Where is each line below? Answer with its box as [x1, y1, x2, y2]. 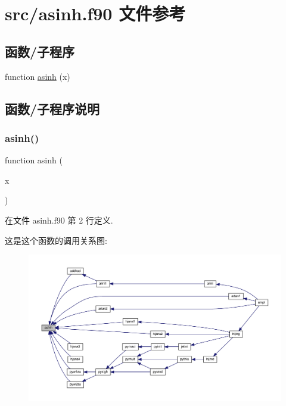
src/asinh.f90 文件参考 [5, 1, 186, 26]
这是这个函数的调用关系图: [5, 234, 107, 246]
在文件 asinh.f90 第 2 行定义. [5, 213, 113, 226]
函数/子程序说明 [5, 99, 100, 117]
